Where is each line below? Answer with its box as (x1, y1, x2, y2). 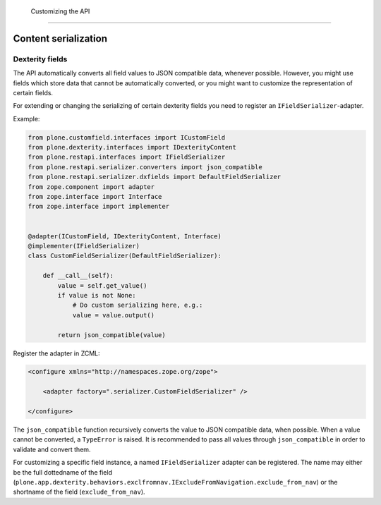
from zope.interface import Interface (28, 193, 162, 201)
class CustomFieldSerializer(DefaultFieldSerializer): (28, 252, 222, 260)
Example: (13, 114, 40, 123)
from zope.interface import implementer (28, 202, 169, 211)
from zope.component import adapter (28, 183, 155, 190)
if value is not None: (57, 291, 137, 299)
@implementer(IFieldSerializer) (28, 242, 140, 250)
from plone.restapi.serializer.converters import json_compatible (28, 163, 262, 171)
